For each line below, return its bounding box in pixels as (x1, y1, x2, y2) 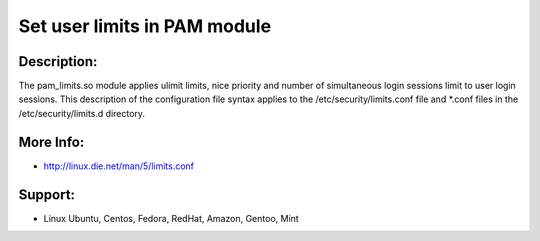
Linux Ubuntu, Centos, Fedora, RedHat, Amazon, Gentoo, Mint (43, 212, 299, 224)
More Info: (18, 133, 85, 150)
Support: (18, 186, 75, 203)
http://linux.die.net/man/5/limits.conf (43, 160, 195, 172)
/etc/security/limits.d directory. (18, 107, 145, 119)
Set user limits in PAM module (18, 15, 272, 37)
